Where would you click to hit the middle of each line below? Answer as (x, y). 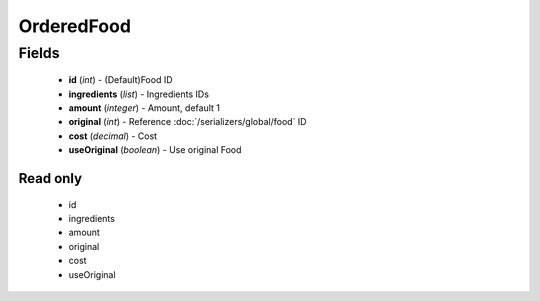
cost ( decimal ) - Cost (113, 136)
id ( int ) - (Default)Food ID (121, 80)
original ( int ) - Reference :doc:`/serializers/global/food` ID (187, 122)
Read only (50, 178)
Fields (39, 53)
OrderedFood (75, 26)
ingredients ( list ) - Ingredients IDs (139, 94)
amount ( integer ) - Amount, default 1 (144, 107)
